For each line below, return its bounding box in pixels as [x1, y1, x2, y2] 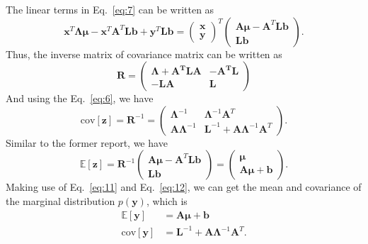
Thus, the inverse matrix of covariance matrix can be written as [6, 46, 282, 61]
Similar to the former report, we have [6, 135, 168, 150]
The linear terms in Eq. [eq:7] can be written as [6, 2, 214, 16]
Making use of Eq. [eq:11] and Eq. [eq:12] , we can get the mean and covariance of [6, 179, 362, 194]
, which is [146, 193, 188, 208]
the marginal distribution [6, 193, 115, 208]
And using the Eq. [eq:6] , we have [6, 91, 154, 106]
